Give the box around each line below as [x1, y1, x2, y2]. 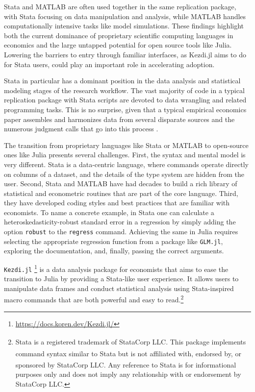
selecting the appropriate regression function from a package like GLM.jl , [4, 236, 223, 246]
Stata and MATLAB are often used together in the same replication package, [4, 1, 236, 11]
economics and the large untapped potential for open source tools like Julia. [4, 40, 232, 50]
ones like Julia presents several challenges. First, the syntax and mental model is [4, 149, 246, 160]
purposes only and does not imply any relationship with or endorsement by [15, 369, 241, 379]
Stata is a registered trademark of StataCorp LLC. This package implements [15, 336, 246, 346]
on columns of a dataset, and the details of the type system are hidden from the [4, 169, 245, 179]
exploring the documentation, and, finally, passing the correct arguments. [4, 245, 224, 256]
